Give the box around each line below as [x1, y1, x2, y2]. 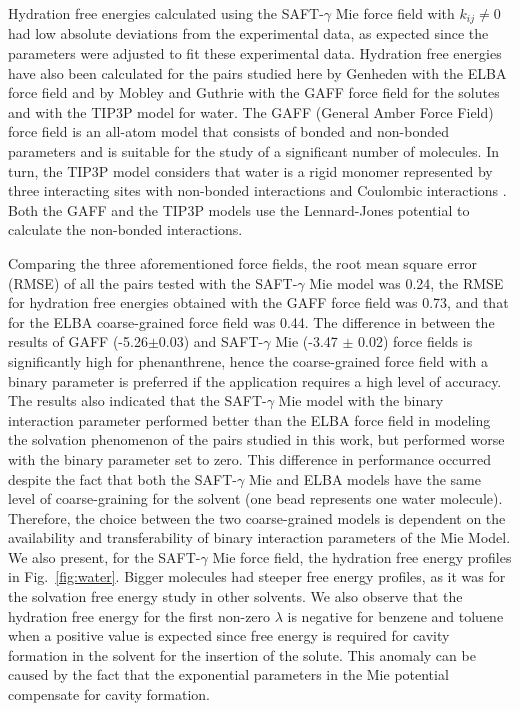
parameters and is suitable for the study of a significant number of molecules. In [8, 141, 500, 162]
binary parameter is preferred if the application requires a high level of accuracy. [8, 370, 502, 391]
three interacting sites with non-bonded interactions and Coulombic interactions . [8, 180, 507, 201]
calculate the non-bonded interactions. [8, 219, 243, 240]
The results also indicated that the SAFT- [8, 390, 267, 411]
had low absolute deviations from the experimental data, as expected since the [8, 23, 489, 44]
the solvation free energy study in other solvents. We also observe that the [8, 586, 463, 607]
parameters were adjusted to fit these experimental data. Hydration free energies [8, 43, 502, 64]
